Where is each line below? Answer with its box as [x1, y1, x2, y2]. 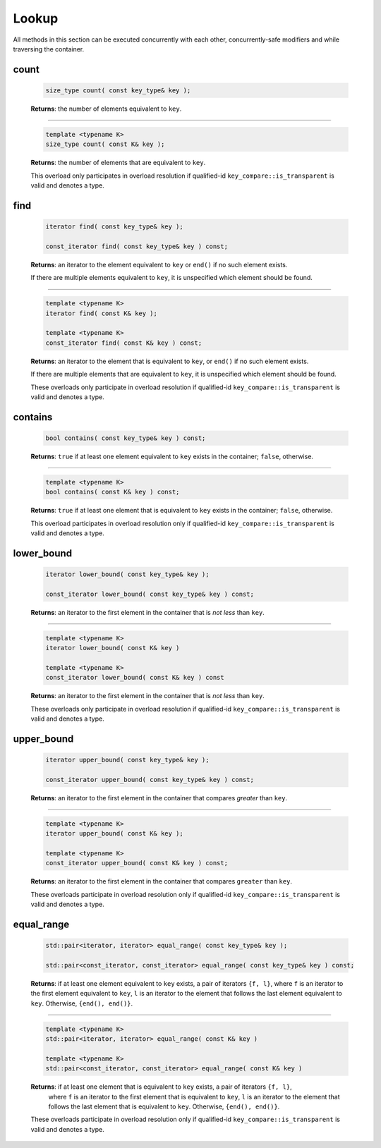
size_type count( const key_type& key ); [45, 86, 191, 94]
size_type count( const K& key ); [45, 140, 165, 148]
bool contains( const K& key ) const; [45, 488, 180, 496]
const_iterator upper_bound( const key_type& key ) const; [45, 776, 254, 783]
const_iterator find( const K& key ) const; [45, 338, 202, 347]
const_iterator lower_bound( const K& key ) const [45, 673, 225, 682]
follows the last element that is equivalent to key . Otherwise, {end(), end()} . [48, 1102, 280, 1111]
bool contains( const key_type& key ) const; [45, 434, 206, 442]
